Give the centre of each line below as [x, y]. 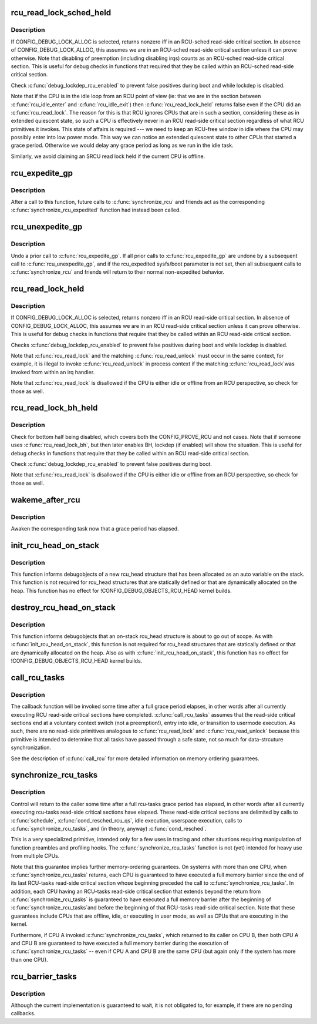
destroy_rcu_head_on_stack [63, 607]
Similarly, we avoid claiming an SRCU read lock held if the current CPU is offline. [108, 156]
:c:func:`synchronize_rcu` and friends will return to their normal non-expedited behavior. [118, 272]
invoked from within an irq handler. [53, 372]
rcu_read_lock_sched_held [61, 13]
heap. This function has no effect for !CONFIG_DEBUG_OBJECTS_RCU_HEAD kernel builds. [121, 590]
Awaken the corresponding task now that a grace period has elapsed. [95, 528]
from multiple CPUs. [35, 856]
